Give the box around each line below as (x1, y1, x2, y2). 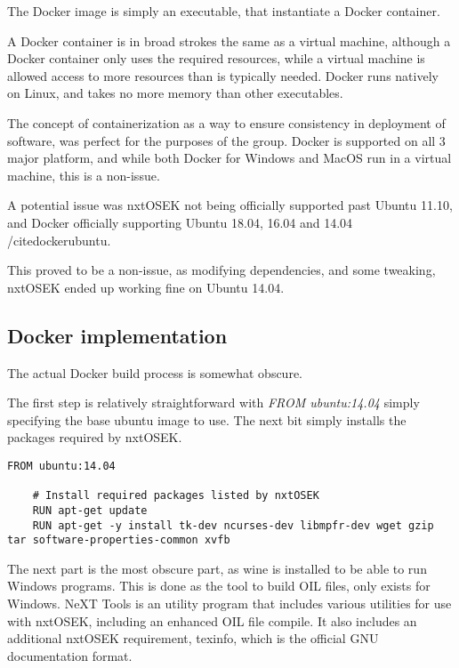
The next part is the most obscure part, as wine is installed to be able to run (7, 559, 427, 577)
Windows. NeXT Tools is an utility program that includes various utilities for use (7, 594, 452, 613)
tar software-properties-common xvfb (7, 534, 230, 547)
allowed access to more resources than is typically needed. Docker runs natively (7, 66, 439, 85)
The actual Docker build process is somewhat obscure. (7, 363, 302, 382)
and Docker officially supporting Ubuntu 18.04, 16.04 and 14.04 (7, 213, 353, 231)
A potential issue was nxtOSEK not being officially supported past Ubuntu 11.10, (7, 196, 453, 214)
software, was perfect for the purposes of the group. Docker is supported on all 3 (7, 131, 446, 149)
